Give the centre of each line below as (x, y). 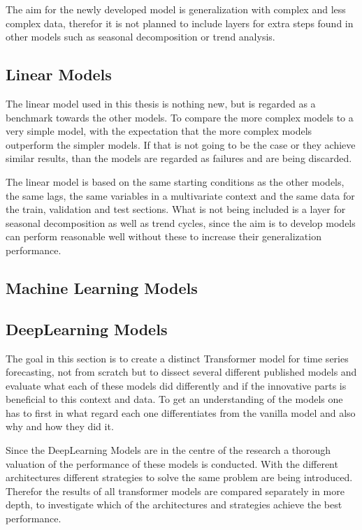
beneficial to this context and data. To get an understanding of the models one (174, 399)
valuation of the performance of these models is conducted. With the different (172, 463)
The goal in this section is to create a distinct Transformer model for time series (177, 358)
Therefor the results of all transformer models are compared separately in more (175, 491)
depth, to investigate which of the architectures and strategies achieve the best (174, 505)
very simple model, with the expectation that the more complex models (159, 131)
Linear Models (59, 74)
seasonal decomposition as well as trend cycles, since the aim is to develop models (181, 222)
